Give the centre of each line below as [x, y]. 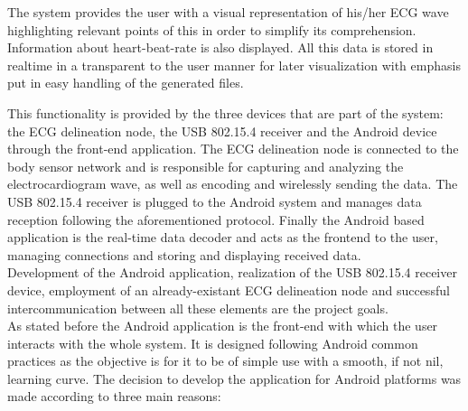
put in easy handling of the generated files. [126, 83]
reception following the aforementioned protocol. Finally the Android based [216, 219]
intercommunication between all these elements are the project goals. [198, 308]
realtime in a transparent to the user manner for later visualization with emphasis [234, 65]
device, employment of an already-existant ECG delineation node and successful [229, 290]
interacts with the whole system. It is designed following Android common [213, 343]
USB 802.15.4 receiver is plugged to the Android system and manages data [215, 201]
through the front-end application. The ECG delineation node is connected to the [233, 149]
